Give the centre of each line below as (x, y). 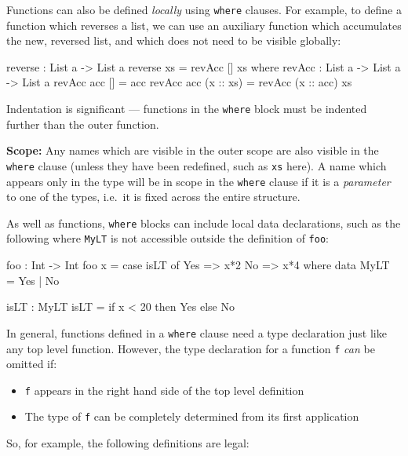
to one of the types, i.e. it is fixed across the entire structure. (153, 197)
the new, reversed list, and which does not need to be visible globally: (174, 40)
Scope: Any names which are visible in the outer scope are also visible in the (193, 150)
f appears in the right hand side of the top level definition (164, 390)
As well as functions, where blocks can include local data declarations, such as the (204, 223)
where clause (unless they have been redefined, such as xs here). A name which (197, 165)
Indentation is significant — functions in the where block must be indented (187, 109)
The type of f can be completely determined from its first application (192, 416)
